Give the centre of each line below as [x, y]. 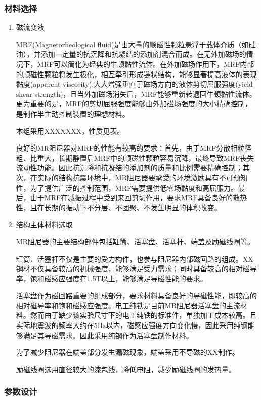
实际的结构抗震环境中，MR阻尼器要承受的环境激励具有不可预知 [142, 177]
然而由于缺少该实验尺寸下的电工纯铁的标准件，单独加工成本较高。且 [143, 315]
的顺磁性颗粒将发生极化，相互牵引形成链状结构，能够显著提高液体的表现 [136, 74]
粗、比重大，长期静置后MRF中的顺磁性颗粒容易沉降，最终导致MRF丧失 [135, 157]
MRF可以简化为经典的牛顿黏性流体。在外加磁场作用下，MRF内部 [146, 64]
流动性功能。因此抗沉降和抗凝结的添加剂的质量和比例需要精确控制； [129, 168]
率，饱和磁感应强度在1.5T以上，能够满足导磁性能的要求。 [112, 278]
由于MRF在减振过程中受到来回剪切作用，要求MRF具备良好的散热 [139, 197]
